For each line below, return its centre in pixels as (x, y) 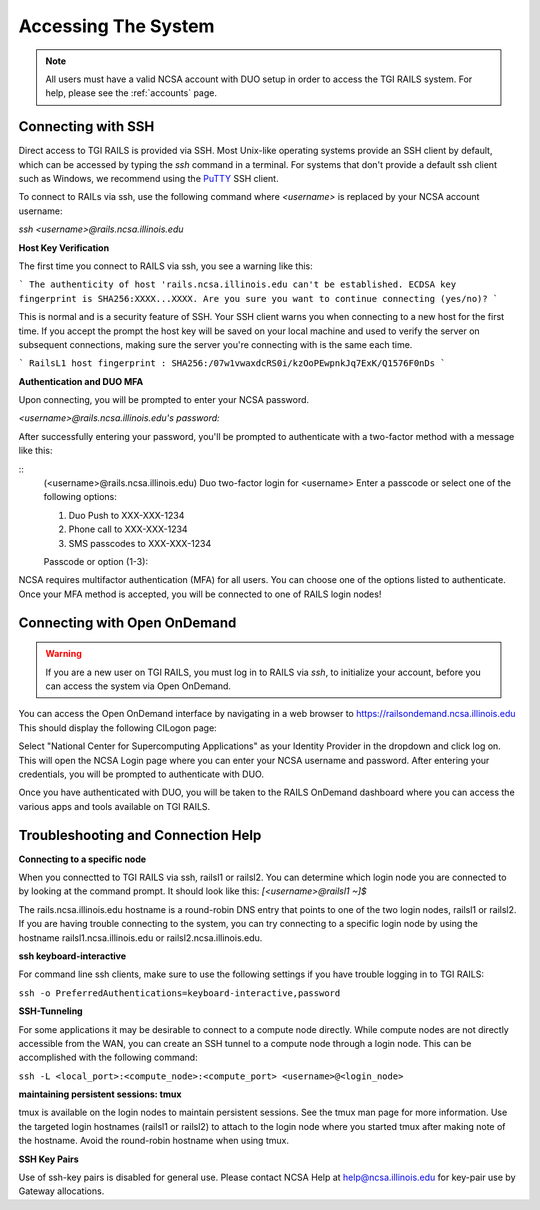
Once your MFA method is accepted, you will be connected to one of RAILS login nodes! (200, 594)
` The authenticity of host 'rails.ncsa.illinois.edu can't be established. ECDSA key (237, 284)
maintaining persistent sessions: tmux (100, 1094)
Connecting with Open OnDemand (127, 622)
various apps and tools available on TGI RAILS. (114, 806)
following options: (80, 497)
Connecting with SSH (86, 126)
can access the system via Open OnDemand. (138, 686)
